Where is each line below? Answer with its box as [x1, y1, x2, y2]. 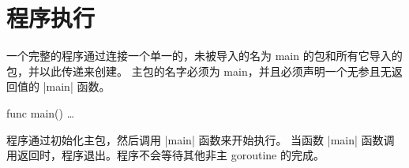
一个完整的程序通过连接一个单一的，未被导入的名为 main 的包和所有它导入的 [6, 47, 403, 64]
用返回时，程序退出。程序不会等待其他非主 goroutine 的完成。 [6, 147, 325, 163]
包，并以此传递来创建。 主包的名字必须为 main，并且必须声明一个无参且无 [6, 62, 392, 79]
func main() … [6, 104, 75, 121]
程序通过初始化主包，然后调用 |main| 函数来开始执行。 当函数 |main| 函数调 [6, 131, 395, 147]
